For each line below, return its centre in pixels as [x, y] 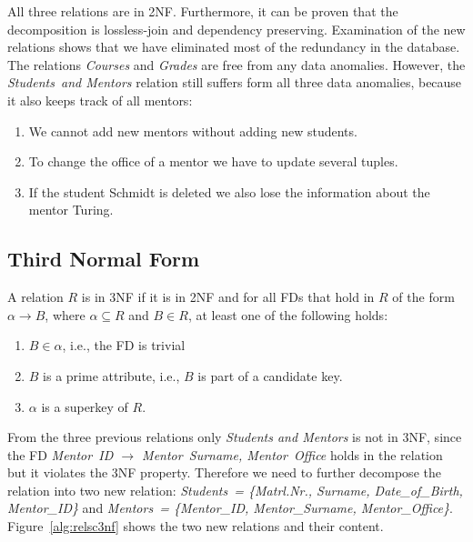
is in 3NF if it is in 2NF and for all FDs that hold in [228, 297]
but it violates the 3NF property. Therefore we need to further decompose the [224, 472]
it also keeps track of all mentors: [100, 100]
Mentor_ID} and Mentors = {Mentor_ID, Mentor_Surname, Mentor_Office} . [230, 508]
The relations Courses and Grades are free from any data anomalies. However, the [236, 64]
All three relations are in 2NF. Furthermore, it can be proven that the [203, 11]
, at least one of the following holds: [288, 314]
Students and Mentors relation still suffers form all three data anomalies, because [235, 82]
